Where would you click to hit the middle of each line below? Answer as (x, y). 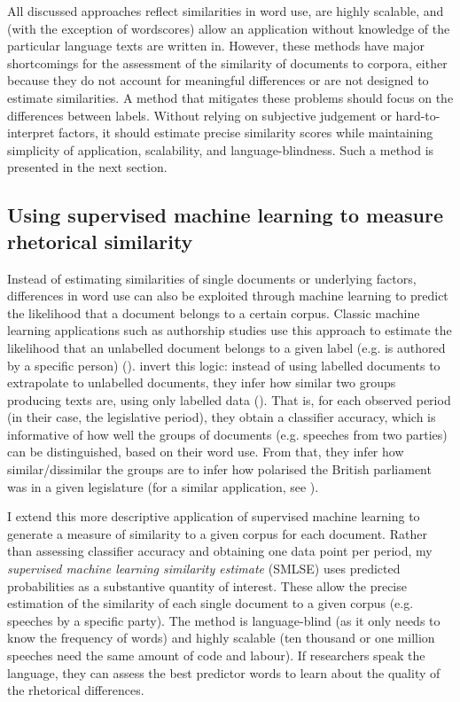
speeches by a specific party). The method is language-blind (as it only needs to (224, 620)
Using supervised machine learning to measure (226, 215)
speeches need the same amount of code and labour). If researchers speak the (216, 655)
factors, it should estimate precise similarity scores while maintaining (246, 133)
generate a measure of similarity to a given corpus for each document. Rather (217, 533)
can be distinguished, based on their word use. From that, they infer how (206, 452)
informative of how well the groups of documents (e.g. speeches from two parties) (227, 434)
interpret (31, 133)
